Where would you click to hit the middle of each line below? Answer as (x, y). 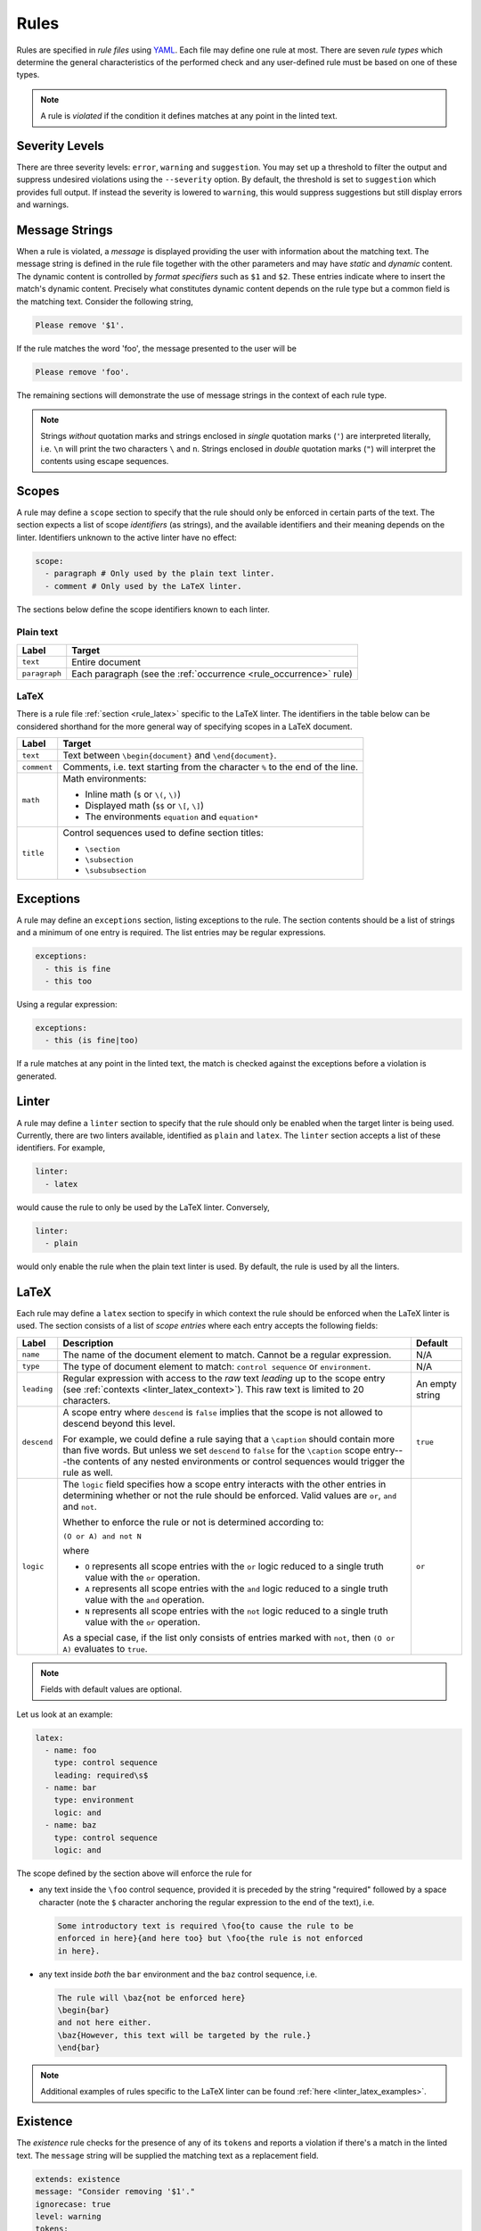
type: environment (94, 1800)
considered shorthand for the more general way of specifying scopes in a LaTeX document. (184, 726)
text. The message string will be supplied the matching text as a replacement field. (168, 2155)
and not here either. (105, 2023)
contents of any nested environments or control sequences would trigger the (244, 1461)
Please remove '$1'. (80, 325)
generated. (37, 1076)
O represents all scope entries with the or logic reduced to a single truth (235, 1566)
